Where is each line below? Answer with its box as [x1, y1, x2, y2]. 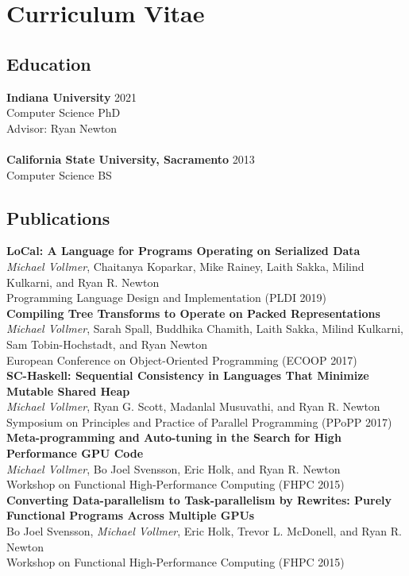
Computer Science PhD [6, 104, 121, 121]
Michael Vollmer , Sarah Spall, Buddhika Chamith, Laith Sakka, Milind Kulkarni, [6, 320, 403, 337]
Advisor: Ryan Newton [6, 119, 118, 136]
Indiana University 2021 [6, 88, 137, 105]
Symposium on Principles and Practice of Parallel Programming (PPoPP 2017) [6, 413, 392, 430]
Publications [6, 205, 110, 230]
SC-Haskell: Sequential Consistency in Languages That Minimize [6, 367, 369, 384]
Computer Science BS [6, 166, 112, 183]
